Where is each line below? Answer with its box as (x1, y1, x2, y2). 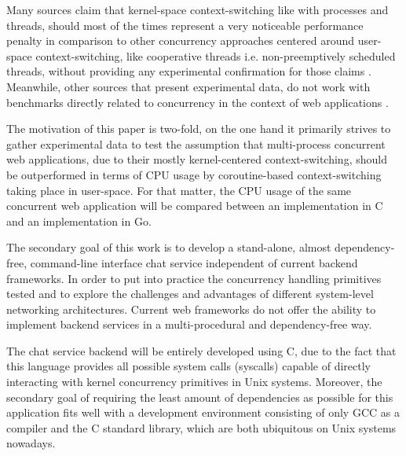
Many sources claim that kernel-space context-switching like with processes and (6, 2, 389, 17)
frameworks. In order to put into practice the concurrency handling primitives (6, 270, 382, 286)
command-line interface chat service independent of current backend (30, 254, 358, 270)
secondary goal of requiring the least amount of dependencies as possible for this (6, 388, 393, 405)
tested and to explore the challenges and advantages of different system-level (6, 285, 374, 302)
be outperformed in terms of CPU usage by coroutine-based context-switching (6, 166, 382, 182)
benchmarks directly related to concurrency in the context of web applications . (6, 94, 389, 110)
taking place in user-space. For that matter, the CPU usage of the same (6, 182, 352, 198)
